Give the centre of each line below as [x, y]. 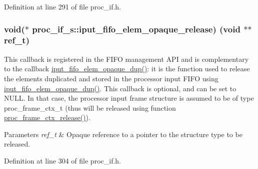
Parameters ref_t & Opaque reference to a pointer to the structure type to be [123, 134]
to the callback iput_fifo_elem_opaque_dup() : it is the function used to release [127, 69]
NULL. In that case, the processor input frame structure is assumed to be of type [129, 98]
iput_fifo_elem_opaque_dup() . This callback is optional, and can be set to [120, 88]
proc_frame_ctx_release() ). [47, 117]
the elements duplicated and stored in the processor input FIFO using [111, 78]
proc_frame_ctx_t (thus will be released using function [90, 107]
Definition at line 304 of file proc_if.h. [62, 161]
